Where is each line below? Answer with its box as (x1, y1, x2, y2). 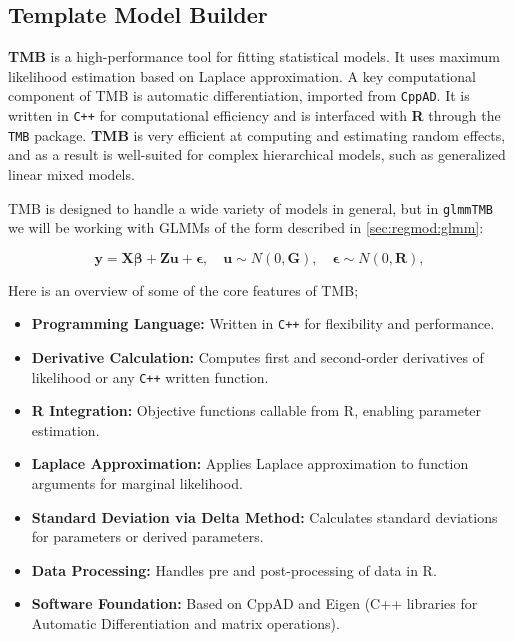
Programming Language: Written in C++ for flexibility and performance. (31, 313, 495, 334)
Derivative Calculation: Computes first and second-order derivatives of (31, 347, 484, 368)
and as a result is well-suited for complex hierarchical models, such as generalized (8, 144, 506, 165)
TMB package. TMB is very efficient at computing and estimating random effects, (8, 124, 506, 145)
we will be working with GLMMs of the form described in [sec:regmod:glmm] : (8, 217, 484, 238)
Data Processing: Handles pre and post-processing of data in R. (31, 559, 437, 580)
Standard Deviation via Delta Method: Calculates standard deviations (31, 506, 498, 527)
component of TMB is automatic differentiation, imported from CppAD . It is (8, 85, 470, 106)
